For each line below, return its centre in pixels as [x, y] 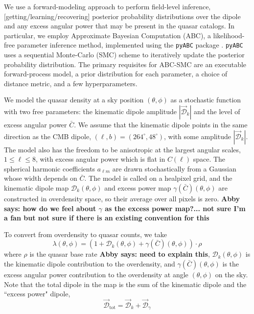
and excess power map [138, 187]
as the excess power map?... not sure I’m [175, 208]
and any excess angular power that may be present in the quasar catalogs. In [119, 26]
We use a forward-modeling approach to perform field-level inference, [107, 6]
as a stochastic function [206, 100]
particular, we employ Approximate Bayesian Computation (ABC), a [107, 35]
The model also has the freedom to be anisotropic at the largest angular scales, [122, 149]
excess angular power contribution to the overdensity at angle [96, 274]
